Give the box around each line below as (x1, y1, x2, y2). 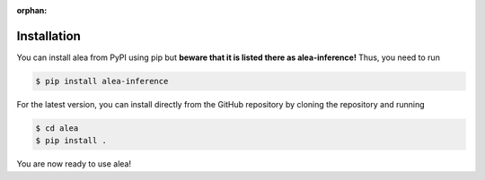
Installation (16, 28, 81, 44)
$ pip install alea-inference (35, 76, 169, 86)
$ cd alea (35, 123, 79, 133)
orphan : (16, 5, 48, 15)
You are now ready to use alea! (16, 159, 132, 169)
